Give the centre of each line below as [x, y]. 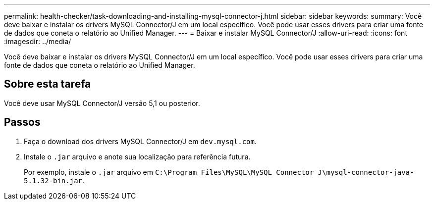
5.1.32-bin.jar [53, 180]
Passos [22, 122]
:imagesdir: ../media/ [38, 41]
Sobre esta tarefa [48, 84]
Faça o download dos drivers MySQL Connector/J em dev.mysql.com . [140, 141]
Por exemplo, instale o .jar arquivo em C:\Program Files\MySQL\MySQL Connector [169, 172]
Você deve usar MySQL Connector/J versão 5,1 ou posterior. [102, 103]
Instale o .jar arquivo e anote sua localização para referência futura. [137, 156]
